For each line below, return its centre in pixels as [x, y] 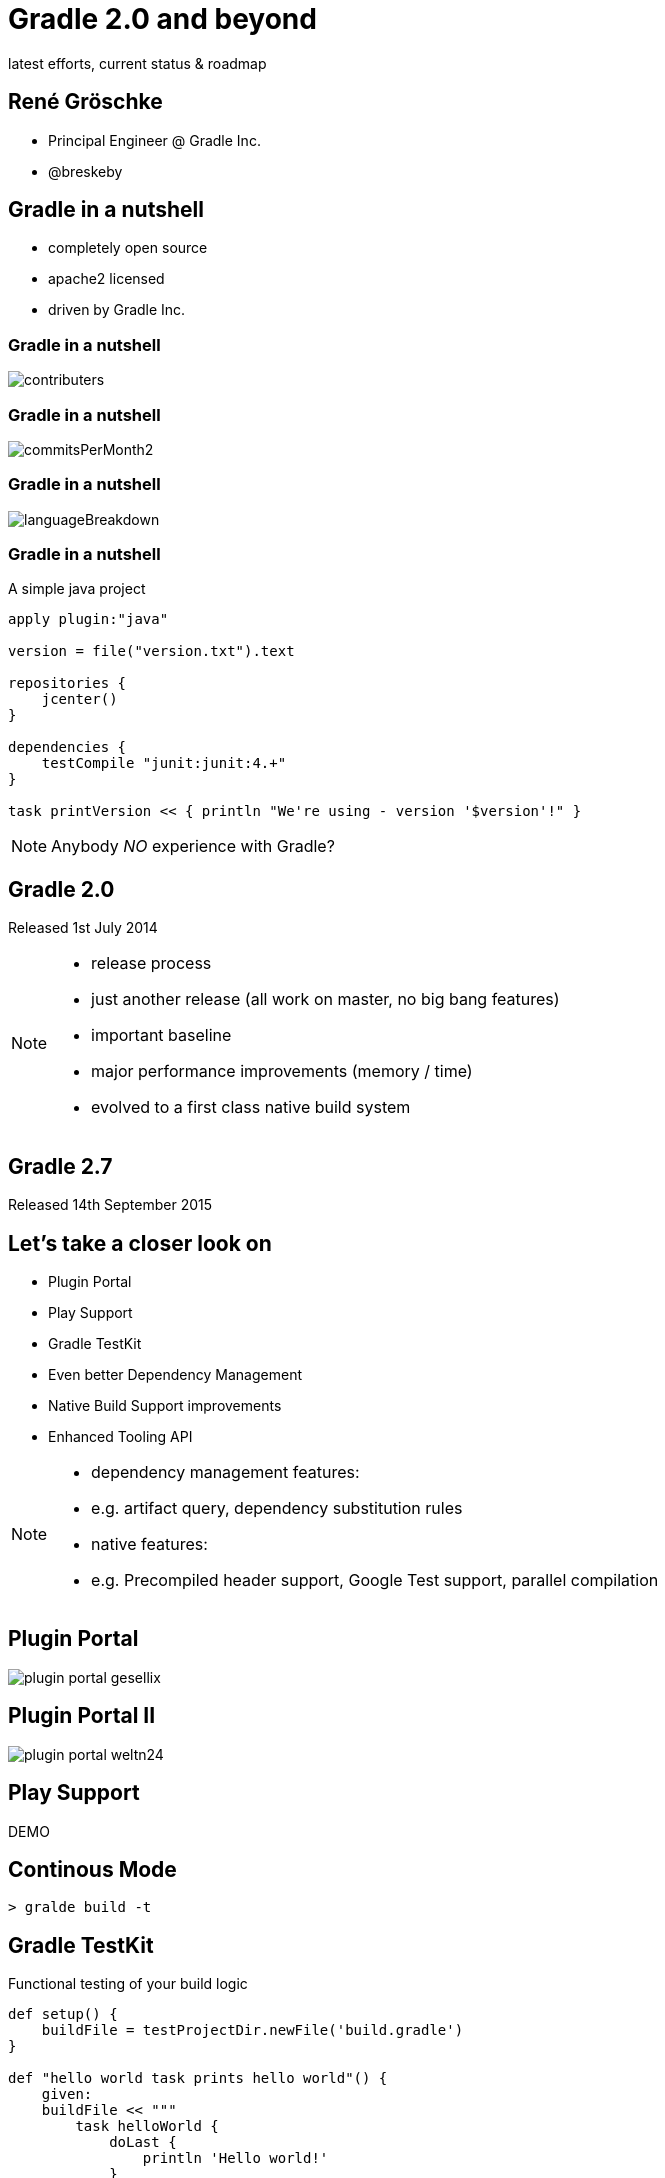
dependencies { [67, 747]
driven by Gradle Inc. [117, 310]
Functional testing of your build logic [128, 1984]
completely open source [128, 248]
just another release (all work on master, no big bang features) [325, 999]
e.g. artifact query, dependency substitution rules [277, 1507]
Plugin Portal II [82, 1716]
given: [67, 2094]
